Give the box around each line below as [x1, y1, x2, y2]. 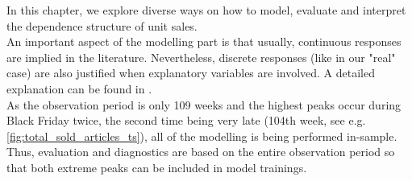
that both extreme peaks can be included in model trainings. [6, 158, 307, 175]
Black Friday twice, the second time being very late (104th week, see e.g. [6, 112, 366, 129]
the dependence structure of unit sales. [6, 17, 198, 34]
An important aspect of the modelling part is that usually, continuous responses [6, 33, 402, 50]
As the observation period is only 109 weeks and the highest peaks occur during [6, 96, 402, 113]
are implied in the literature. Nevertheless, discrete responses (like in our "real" [6, 48, 396, 65]
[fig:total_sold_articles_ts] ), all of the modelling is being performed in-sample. [6, 127, 397, 144]
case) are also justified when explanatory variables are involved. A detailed [6, 64, 376, 81]
